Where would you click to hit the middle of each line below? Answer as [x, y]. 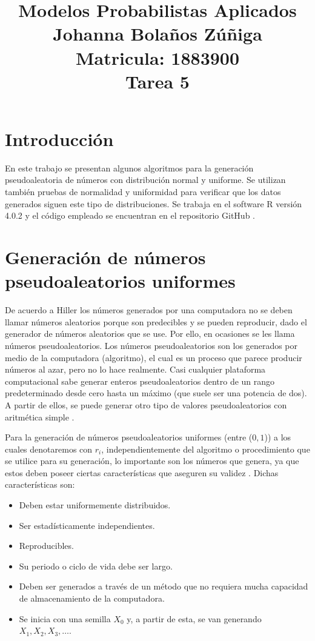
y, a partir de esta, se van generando [194, 618]
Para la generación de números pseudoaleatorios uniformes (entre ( [129, 437]
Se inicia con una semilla [65, 618]
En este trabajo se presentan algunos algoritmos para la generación [129, 168]
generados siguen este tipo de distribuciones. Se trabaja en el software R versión [154, 203]
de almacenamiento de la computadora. [92, 598]
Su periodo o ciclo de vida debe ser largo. [96, 566]
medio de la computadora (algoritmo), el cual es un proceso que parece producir [154, 357]
